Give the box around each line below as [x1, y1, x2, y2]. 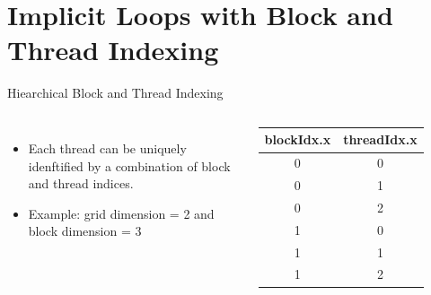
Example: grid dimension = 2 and [28, 204, 215, 222]
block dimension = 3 [28, 221, 142, 240]
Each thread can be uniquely [28, 138, 187, 157]
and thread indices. [28, 174, 134, 193]
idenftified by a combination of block [28, 156, 231, 175]
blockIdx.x [264, 130, 331, 149]
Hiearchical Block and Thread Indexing [7, 83, 224, 102]
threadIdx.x [343, 130, 418, 149]
